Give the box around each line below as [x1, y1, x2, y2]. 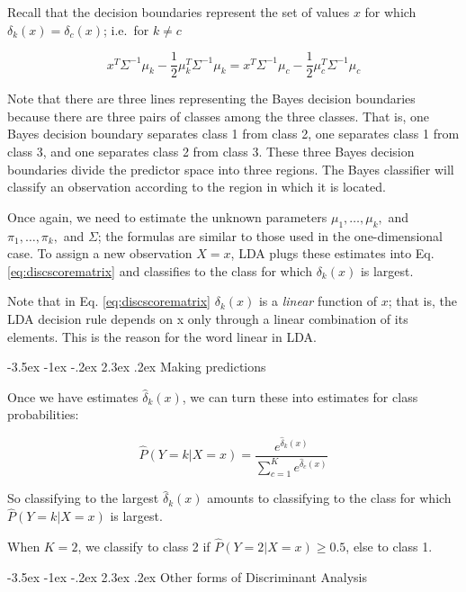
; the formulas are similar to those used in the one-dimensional [97, 226, 443, 245]
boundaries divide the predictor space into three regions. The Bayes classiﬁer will [7, 159, 454, 178]
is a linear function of [258, 292, 378, 310]
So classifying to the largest [7, 489, 159, 507]
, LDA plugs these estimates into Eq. [230, 244, 435, 263]
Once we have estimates [7, 387, 139, 406]
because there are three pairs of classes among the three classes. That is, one [7, 106, 430, 125]
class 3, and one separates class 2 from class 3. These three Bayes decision [7, 142, 415, 161]
